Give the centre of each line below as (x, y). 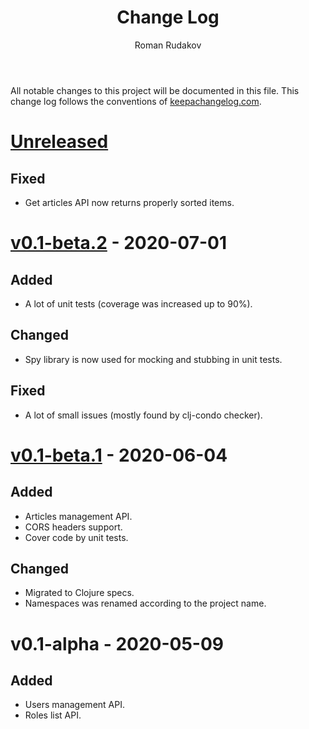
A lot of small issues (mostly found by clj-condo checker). (143, 415)
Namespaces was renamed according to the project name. (145, 603)
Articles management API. (78, 516)
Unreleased (59, 142)
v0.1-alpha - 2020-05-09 (117, 643)
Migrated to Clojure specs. (79, 593)
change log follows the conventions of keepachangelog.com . (136, 101)
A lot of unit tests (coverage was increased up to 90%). (138, 303)
